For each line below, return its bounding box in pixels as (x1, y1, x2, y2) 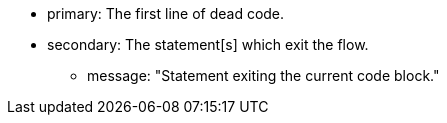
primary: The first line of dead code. (47, 5, 285, 22)
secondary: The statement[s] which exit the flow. (47, 36, 369, 53)
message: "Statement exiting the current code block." (87, 67, 440, 84)
